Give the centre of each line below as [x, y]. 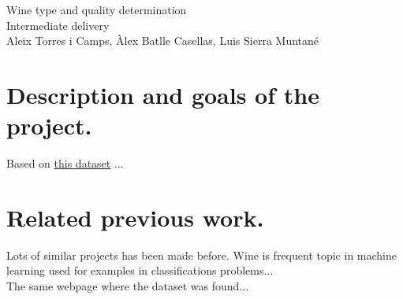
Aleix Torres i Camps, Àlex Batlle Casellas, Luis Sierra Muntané [163, 41]
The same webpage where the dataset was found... [128, 286]
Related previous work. [135, 217]
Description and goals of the [163, 94]
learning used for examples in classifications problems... [140, 270]
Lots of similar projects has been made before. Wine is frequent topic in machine [201, 255]
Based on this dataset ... [65, 163]
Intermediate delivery [58, 25]
